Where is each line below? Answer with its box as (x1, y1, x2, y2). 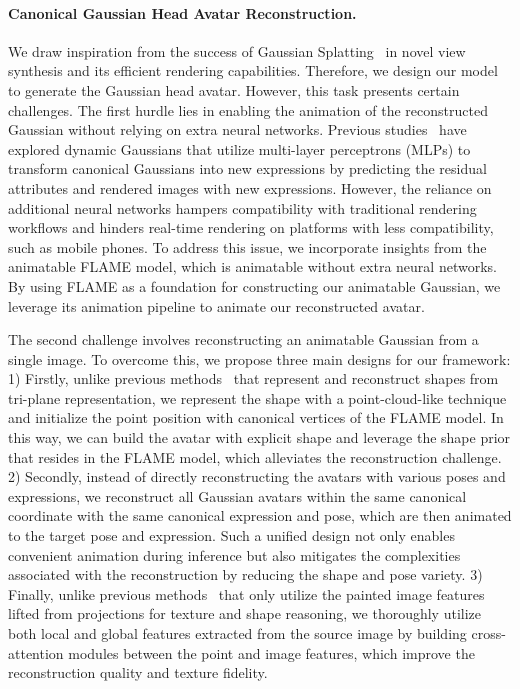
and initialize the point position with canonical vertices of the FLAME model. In (8, 407, 504, 428)
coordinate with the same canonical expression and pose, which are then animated (8, 505, 512, 526)
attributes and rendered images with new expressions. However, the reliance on (8, 177, 492, 198)
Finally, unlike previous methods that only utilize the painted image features (8, 583, 485, 604)
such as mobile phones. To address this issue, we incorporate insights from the (8, 236, 487, 257)
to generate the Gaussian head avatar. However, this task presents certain (8, 79, 460, 100)
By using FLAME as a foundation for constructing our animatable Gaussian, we (8, 275, 501, 296)
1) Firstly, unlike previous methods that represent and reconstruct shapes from (8, 368, 499, 389)
